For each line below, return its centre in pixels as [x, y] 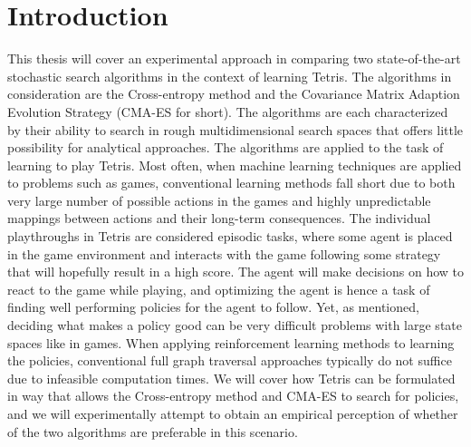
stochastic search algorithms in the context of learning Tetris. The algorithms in [230, 76]
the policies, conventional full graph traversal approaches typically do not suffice [230, 360]
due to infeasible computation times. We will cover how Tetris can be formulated [231, 378]
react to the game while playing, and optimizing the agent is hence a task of [219, 289]
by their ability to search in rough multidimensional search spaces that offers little [235, 129]
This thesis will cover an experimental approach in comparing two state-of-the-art [234, 58]
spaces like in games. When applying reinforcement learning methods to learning [231, 342]
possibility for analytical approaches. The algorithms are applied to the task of [226, 147]
